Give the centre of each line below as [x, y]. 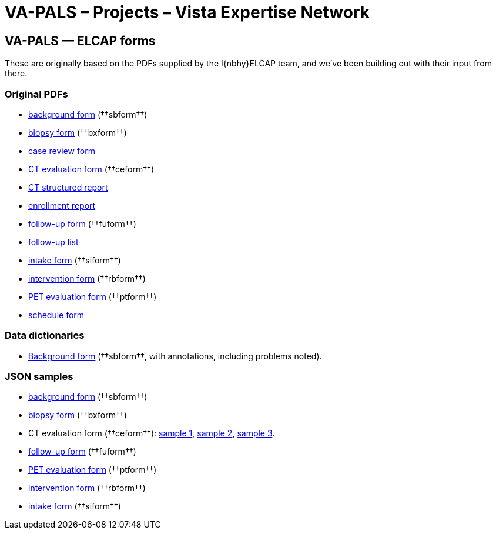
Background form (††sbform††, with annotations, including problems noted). [175, 356]
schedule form [56, 315]
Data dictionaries [45, 336]
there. [16, 74]
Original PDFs [36, 94]
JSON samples [39, 377]
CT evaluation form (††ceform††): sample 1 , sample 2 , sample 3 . [152, 433]
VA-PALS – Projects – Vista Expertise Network [187, 12]
